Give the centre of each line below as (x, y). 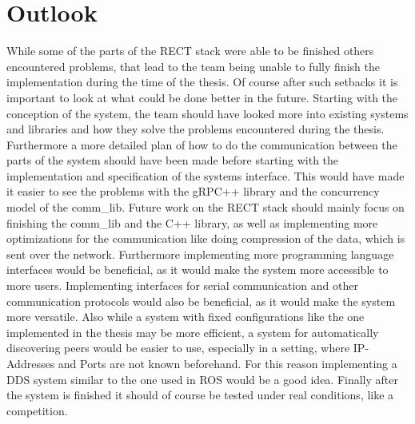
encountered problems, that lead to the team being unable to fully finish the (193, 66)
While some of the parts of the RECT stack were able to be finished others (190, 51)
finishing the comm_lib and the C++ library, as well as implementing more (192, 222)
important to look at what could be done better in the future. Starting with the (202, 97)
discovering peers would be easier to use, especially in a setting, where (178, 348)
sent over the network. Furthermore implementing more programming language (200, 254)
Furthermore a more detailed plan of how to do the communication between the (202, 144)
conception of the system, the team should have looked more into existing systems (207, 113)
